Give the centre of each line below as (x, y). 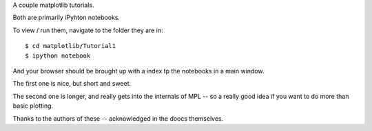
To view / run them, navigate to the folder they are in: (88, 30)
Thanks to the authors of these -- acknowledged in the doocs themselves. (118, 118)
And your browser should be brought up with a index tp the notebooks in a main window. (138, 71)
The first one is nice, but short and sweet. (72, 84)
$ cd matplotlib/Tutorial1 (71, 46)
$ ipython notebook (58, 56)
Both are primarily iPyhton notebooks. (66, 18)
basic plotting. (33, 106)
